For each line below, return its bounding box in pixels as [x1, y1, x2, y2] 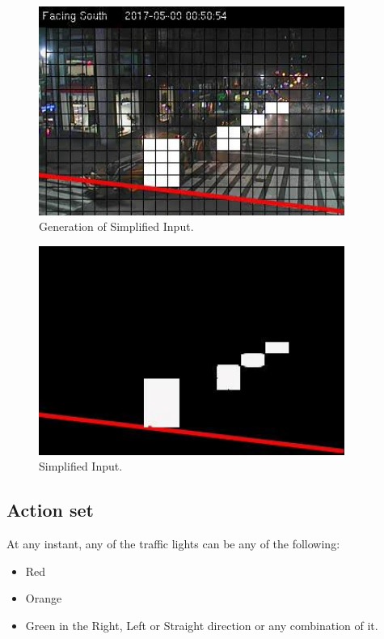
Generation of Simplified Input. [39, 218, 194, 235]
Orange [25, 590, 62, 607]
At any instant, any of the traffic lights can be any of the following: [6, 535, 340, 552]
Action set [6, 497, 94, 522]
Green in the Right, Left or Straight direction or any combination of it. [25, 616, 378, 633]
